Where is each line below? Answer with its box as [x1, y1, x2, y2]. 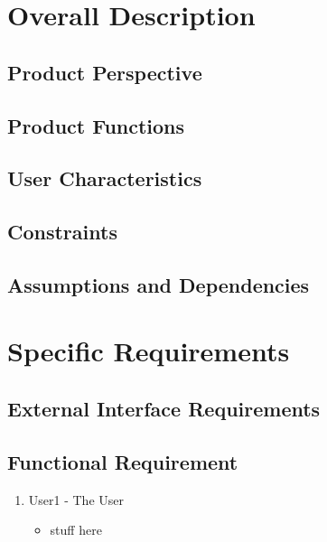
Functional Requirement [7, 447, 238, 475]
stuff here [50, 520, 102, 539]
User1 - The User [28, 490, 124, 509]
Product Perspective [7, 58, 202, 86]
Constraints [7, 218, 117, 246]
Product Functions [7, 111, 185, 139]
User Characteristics [7, 164, 202, 192]
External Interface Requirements [7, 395, 321, 423]
